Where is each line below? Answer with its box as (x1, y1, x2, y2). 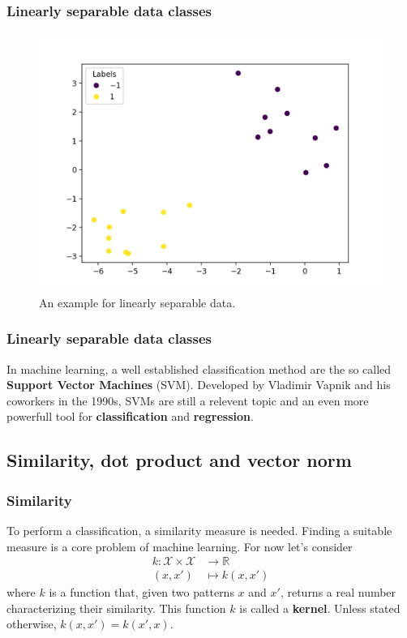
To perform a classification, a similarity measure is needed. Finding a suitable (6, 522, 392, 538)
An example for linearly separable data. (39, 293, 236, 310)
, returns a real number (280, 584, 396, 601)
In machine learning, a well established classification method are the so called (6, 360, 392, 377)
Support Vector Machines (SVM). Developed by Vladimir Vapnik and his (6, 376, 391, 393)
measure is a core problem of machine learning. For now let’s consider (6, 537, 353, 555)
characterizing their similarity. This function (6, 599, 226, 616)
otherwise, (6, 615, 57, 632)
